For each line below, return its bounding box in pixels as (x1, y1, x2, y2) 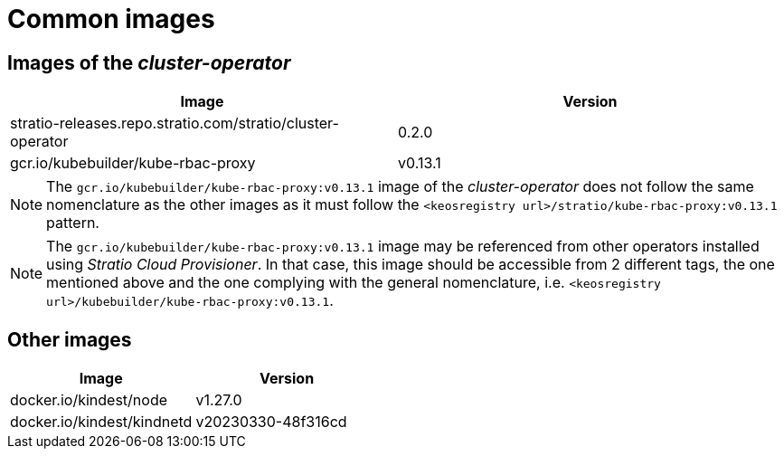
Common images (7, 4, 215, 34)
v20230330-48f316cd (195, 413, 347, 432)
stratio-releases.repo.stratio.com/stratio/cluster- (10, 114, 339, 133)
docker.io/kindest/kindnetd (10, 413, 193, 432)
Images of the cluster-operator (7, 51, 291, 74)
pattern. (46, 214, 99, 233)
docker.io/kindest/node (10, 391, 167, 410)
